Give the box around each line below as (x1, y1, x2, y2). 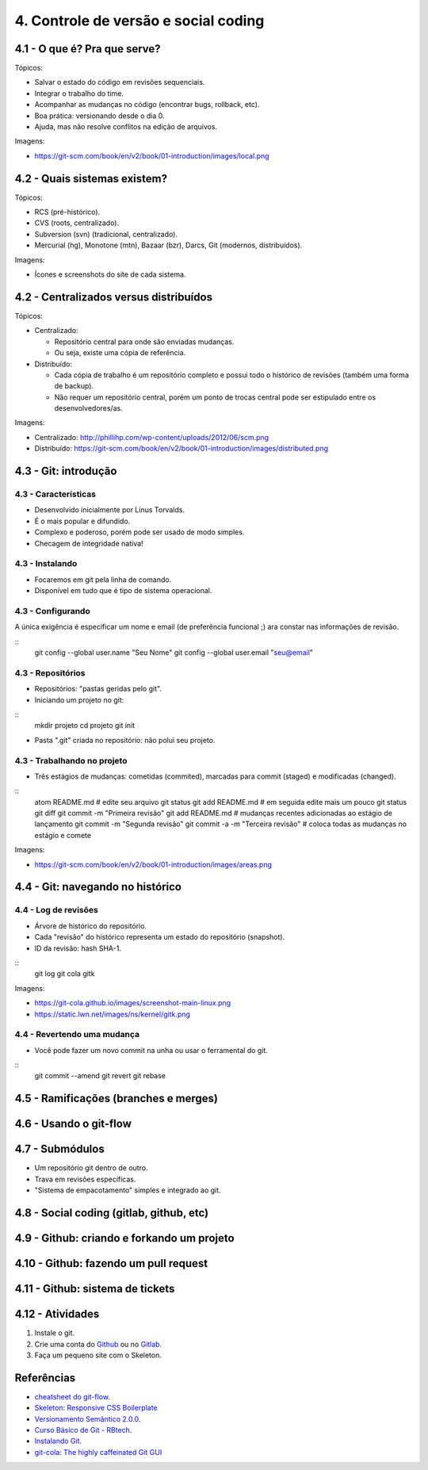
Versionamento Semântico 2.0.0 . (34, 1414, 141, 1423)
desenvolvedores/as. (54, 404, 123, 413)
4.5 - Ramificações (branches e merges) (14, 1092, 218, 1105)
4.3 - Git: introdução (14, 465, 117, 478)
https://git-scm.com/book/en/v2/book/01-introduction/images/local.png (34, 151, 269, 160)
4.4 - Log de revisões (14, 905, 98, 916)
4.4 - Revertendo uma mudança (14, 1029, 140, 1040)
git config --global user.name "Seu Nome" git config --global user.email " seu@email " (34, 648, 313, 657)
